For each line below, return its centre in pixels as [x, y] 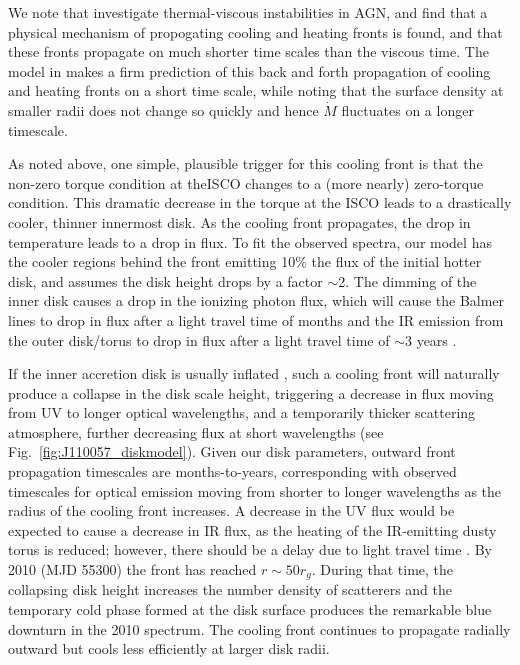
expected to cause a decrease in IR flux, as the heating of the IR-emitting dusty [252, 529]
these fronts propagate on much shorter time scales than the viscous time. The [248, 51]
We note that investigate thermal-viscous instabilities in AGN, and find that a [248, 12]
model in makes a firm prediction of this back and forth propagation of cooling [249, 70]
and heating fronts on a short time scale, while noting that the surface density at [256, 90]
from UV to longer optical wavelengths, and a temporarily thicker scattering [242, 412]
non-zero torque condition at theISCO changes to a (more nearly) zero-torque [246, 182]
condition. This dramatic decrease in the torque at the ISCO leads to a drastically [260, 202]
